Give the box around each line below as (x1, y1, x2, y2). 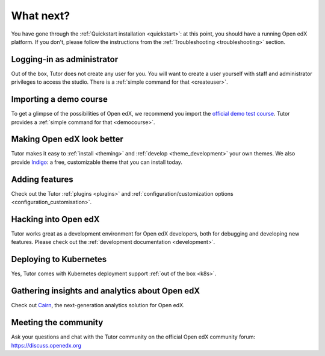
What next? (11, 9, 70, 22)
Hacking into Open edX (11, 214, 100, 224)
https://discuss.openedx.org (11, 342, 81, 349)
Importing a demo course (11, 94, 108, 105)
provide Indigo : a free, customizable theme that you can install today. (11, 158, 183, 166)
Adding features (11, 174, 73, 184)
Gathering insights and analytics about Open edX (11, 286, 200, 296)
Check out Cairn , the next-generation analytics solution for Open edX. (11, 302, 185, 309)
